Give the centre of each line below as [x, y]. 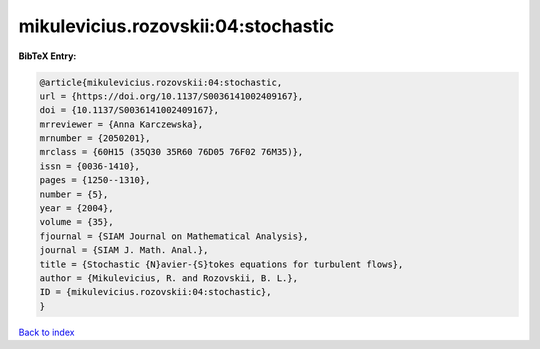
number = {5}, [74, 194]
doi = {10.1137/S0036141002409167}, [129, 110]
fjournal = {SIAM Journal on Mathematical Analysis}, [174, 236]
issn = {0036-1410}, [89, 166]
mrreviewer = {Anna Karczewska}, [121, 124]
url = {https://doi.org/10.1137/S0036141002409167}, [171, 96]
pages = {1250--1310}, [95, 180]
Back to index [46, 332]
